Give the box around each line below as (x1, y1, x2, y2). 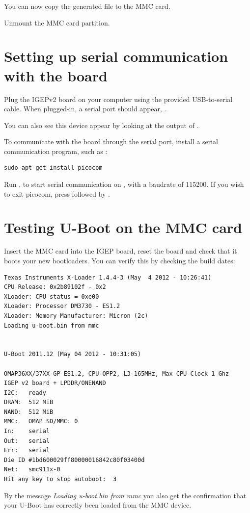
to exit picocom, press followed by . (4, 188, 111, 199)
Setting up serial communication (4, 46, 228, 66)
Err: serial (4, 447, 50, 454)
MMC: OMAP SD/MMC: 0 (4, 418, 78, 425)
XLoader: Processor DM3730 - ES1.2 (4, 303, 120, 310)
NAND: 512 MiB (4, 408, 54, 415)
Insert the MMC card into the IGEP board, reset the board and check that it (4, 246, 237, 256)
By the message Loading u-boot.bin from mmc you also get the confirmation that (4, 490, 247, 500)
